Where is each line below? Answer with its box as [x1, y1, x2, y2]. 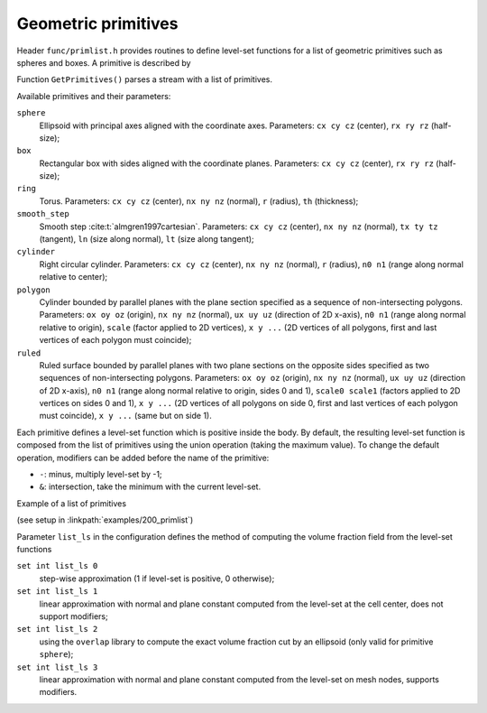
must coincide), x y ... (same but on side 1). [39, 411, 212, 421]
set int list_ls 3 [16, 662, 98, 672]
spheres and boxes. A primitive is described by [16, 57, 191, 68]
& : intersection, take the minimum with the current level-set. [39, 481, 262, 492]
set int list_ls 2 [16, 624, 98, 634]
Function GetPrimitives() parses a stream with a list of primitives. [16, 74, 273, 85]
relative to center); [39, 272, 108, 282]
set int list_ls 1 [16, 587, 98, 597]
